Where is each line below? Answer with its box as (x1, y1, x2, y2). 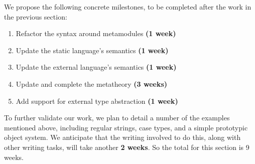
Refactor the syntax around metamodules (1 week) (16, 28, 176, 39)
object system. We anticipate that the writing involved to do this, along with (4, 132, 241, 142)
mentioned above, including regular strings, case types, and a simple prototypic (4, 122, 248, 132)
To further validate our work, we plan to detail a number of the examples (4, 112, 230, 123)
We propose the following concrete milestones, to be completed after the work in (4, 2, 251, 12)
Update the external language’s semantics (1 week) (16, 62, 177, 72)
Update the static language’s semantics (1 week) (16, 45, 169, 55)
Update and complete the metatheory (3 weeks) (16, 78, 168, 89)
